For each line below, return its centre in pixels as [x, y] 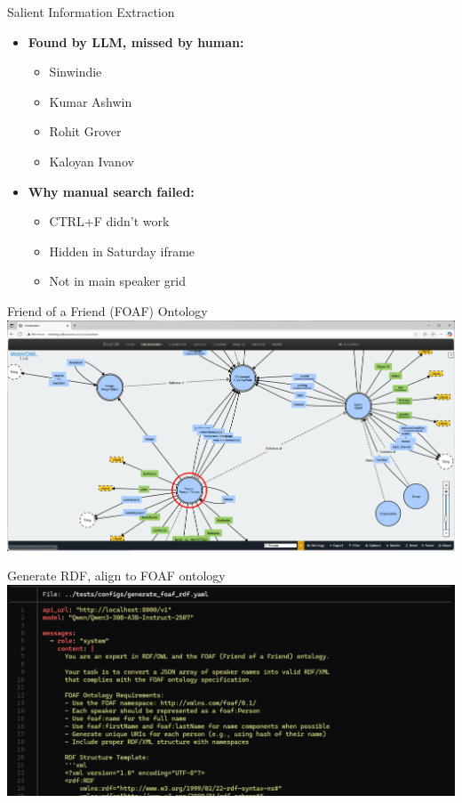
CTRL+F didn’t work [109, 221]
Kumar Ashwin [91, 101]
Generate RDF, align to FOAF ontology [116, 576]
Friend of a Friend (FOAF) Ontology [108, 310]
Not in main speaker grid [117, 281]
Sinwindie [76, 72]
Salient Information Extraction [91, 12]
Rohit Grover [85, 131]
